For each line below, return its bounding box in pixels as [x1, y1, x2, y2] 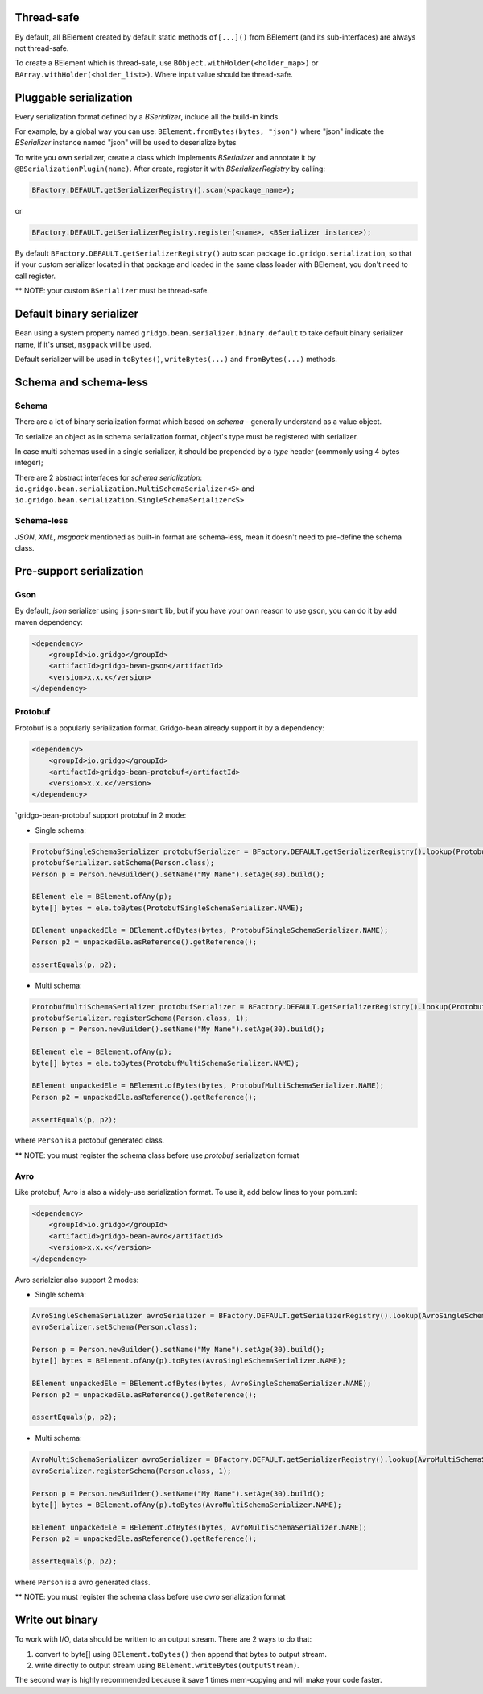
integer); [14, 458, 43, 468]
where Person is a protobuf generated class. [14, 1135, 165, 1145]
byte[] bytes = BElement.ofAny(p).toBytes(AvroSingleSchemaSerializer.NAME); [31, 1356, 346, 1366]
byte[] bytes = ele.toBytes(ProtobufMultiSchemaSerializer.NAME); [31, 1059, 299, 1068]
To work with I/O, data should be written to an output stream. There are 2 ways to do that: [14, 1634, 312, 1644]
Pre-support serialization [14, 564, 144, 578]
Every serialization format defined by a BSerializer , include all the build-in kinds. [14, 111, 281, 121]
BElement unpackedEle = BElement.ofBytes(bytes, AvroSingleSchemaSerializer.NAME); [31, 1379, 372, 1388]
